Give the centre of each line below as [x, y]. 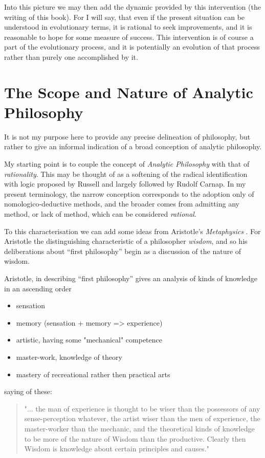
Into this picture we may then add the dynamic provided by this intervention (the [132, 7]
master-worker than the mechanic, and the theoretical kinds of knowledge [139, 428]
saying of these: [28, 391]
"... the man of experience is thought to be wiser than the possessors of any [142, 408]
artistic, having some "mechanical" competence [89, 340]
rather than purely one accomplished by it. [71, 56]
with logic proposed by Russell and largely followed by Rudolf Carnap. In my [125, 184]
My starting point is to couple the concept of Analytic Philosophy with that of [127, 164]
